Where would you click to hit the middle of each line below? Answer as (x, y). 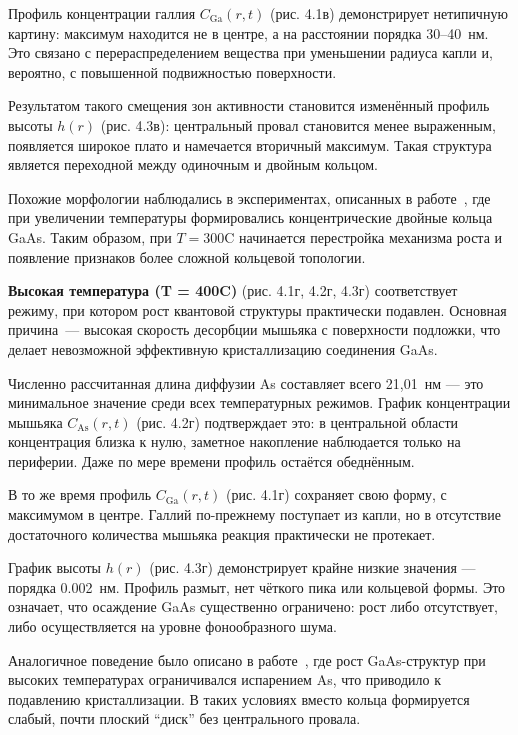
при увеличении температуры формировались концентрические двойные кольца (250, 217)
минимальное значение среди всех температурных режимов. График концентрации (259, 402)
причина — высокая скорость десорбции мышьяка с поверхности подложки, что (254, 329)
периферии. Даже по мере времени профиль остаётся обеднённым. (211, 460)
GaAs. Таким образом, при (90, 236)
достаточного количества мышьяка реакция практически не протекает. (222, 533)
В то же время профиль (80, 494)
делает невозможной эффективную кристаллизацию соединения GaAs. (223, 348)
